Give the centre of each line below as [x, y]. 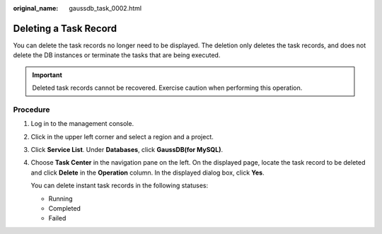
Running [61, 199]
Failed [57, 218]
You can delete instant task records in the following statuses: [120, 186]
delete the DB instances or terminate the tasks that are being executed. [117, 55]
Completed [65, 208]
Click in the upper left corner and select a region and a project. [122, 136]
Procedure [31, 110]
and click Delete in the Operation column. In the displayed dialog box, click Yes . [147, 172]
